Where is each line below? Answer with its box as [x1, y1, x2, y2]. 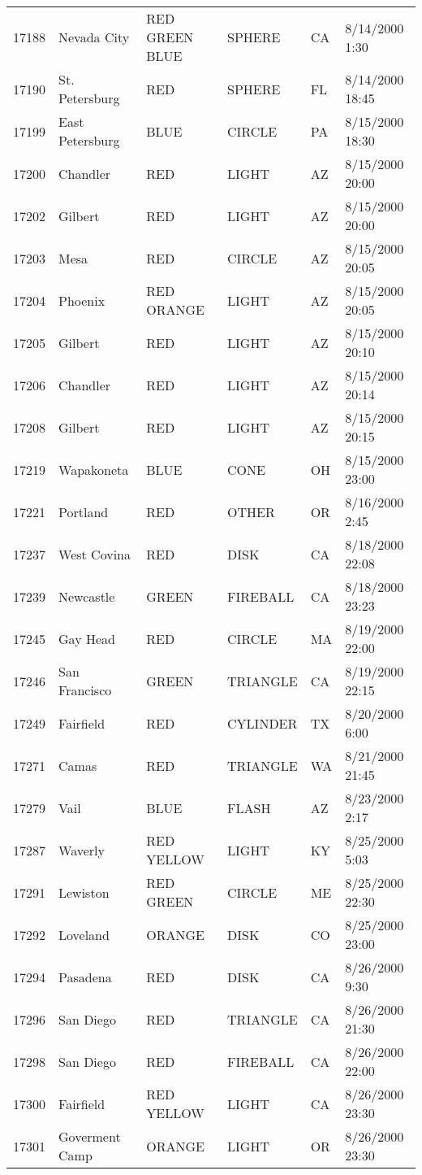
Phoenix [58, 290, 105, 310]
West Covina [58, 544, 131, 564]
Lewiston [58, 882, 110, 902]
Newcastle [58, 586, 115, 606]
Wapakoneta [58, 459, 129, 479]
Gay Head [58, 629, 115, 648]
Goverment [58, 1127, 121, 1146]
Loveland [58, 925, 110, 944]
